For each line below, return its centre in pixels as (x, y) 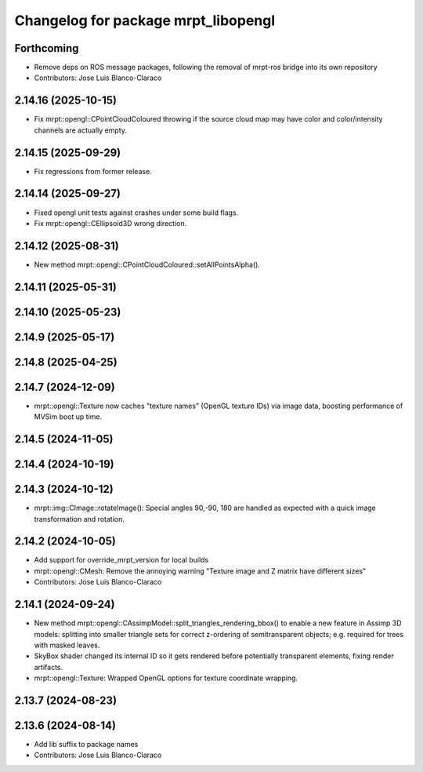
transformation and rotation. (79, 519)
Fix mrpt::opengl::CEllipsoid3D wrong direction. (110, 223)
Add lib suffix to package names (86, 745)
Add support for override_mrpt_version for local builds (121, 560)
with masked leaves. (67, 645)
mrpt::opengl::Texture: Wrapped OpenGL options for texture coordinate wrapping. (166, 678)
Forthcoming (47, 48)
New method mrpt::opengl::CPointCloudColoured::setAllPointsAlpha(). (147, 264)
